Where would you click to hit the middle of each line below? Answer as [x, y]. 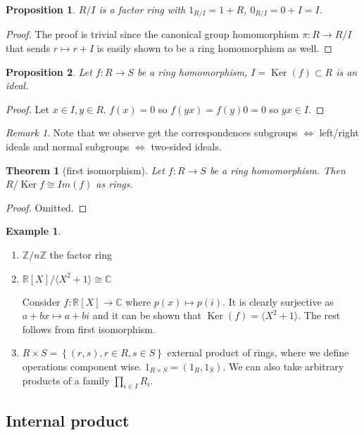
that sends [28, 48]
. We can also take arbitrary [283, 366]
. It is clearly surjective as [278, 301]
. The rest [319, 315]
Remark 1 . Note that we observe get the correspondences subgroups [152, 132]
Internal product [68, 420]
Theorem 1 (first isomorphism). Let [85, 170]
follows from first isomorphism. [89, 329]
